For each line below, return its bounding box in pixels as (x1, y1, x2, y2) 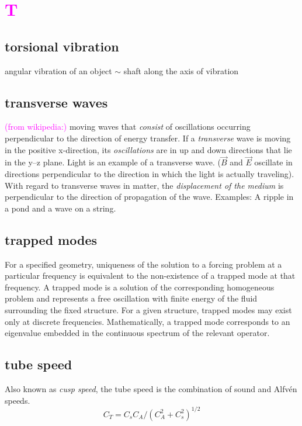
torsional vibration (5, 37, 119, 55)
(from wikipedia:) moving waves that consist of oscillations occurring (5, 120, 251, 133)
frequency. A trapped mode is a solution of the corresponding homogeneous (5, 280, 275, 293)
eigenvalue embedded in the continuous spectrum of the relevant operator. (5, 327, 270, 339)
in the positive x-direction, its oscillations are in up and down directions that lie (5, 143, 292, 155)
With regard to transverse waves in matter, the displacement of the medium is (5, 179, 284, 191)
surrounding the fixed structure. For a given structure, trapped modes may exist (5, 303, 292, 316)
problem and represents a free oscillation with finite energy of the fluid (5, 292, 258, 304)
